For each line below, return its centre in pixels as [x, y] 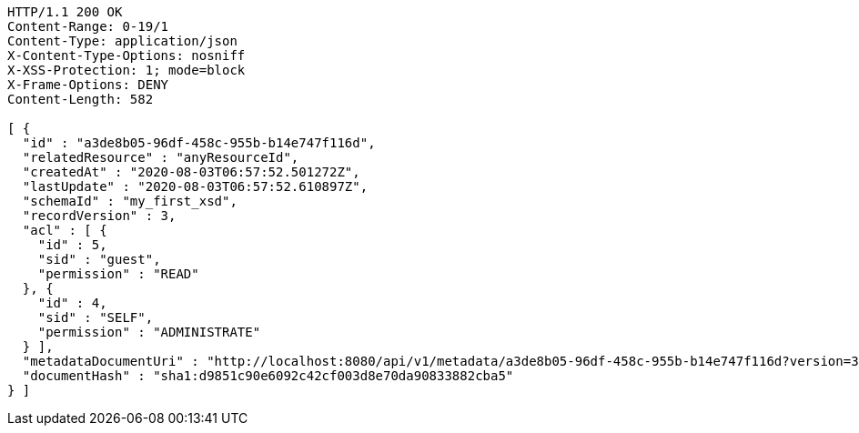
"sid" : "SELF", [96, 317]
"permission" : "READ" [118, 274]
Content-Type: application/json [122, 41]
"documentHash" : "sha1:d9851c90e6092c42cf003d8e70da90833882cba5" [268, 376]
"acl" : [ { [65, 230]
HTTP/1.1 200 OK [65, 12]
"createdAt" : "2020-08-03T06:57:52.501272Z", [191, 172]
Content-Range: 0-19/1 [88, 26]
